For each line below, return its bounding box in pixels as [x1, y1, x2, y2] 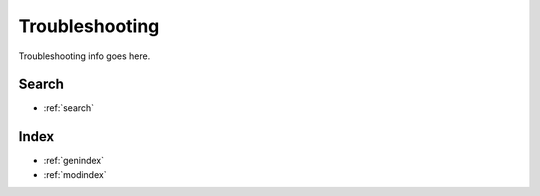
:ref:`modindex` [43, 168, 107, 180]
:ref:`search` [43, 102, 95, 114]
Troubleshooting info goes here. [18, 50, 151, 62]
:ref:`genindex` [43, 155, 105, 167]
